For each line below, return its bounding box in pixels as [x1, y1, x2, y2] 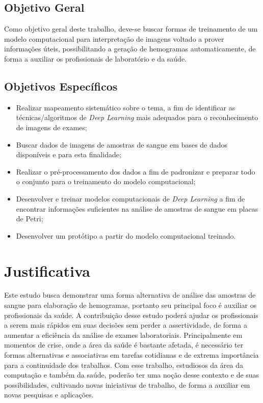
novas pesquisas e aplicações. [4, 389, 94, 400]
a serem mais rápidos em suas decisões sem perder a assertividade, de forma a [4, 320, 247, 330]
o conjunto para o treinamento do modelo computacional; [16, 176, 196, 187]
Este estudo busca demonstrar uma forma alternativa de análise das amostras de [4, 290, 256, 300]
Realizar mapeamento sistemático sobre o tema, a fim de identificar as [16, 102, 235, 112]
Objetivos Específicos [4, 78, 118, 94]
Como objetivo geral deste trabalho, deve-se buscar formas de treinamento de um [4, 23, 258, 34]
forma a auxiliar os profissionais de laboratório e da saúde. [4, 53, 187, 64]
